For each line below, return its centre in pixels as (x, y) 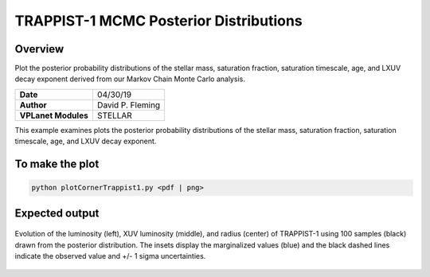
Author (33, 105)
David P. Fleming (129, 105)
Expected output (57, 213)
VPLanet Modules (54, 115)
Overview (39, 49)
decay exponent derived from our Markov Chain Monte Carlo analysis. (130, 79)
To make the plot (57, 164)
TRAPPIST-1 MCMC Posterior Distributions (158, 21)
